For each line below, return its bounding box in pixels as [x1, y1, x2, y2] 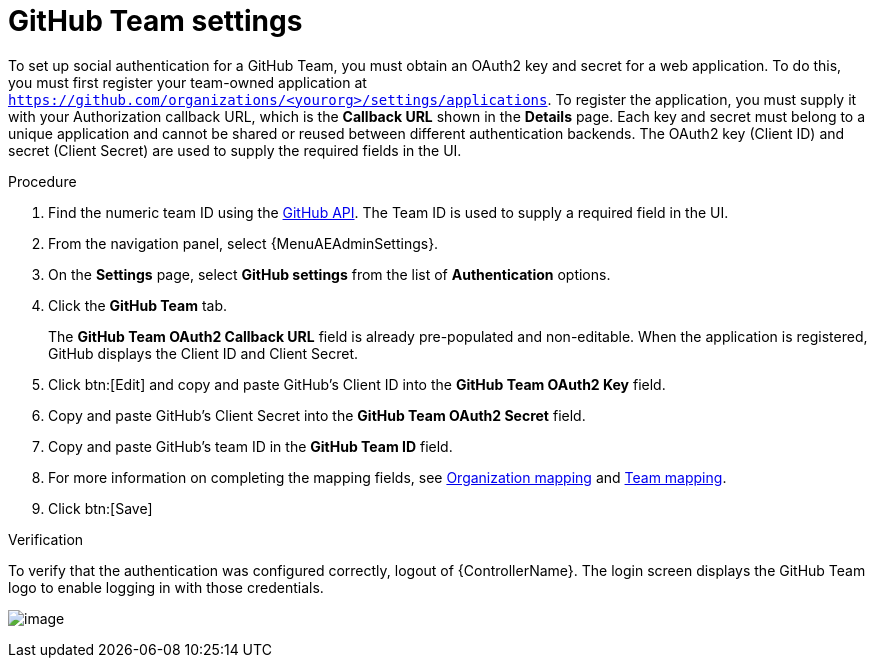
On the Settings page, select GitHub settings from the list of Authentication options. [48, 265, 611, 283]
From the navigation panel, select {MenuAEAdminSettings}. [48, 234, 439, 252]
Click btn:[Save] [48, 499, 153, 517]
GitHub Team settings [8, 4, 303, 38]
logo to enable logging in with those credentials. [8, 578, 324, 596]
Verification [8, 530, 84, 548]
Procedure [8, 172, 77, 190]
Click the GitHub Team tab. [48, 296, 228, 314]
